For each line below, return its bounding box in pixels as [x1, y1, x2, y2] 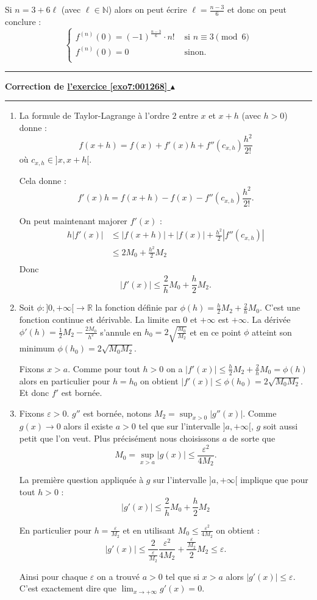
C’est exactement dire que [19, 582, 116, 595]
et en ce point [190, 325, 241, 338]
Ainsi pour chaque [19, 570, 88, 582]
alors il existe [63, 420, 113, 432]
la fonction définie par [95, 301, 177, 314]
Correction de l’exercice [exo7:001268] [5, 79, 168, 92]
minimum [19, 342, 55, 355]
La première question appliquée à [19, 473, 144, 486]
